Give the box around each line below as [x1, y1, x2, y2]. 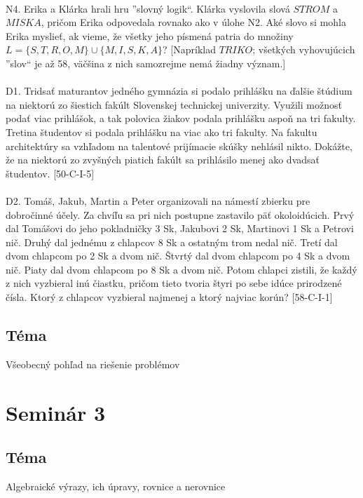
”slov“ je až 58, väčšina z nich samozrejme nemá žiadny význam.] [6, 55, 286, 70]
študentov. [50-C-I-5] [6, 166, 95, 180]
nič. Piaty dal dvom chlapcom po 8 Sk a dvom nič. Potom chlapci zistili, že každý [6, 262, 357, 276]
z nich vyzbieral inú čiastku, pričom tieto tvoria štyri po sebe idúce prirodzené [6, 276, 342, 290]
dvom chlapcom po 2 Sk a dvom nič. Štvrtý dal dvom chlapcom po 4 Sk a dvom [6, 248, 350, 263]
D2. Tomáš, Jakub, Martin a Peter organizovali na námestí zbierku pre [6, 193, 310, 208]
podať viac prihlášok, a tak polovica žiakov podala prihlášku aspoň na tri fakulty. [6, 111, 356, 126]
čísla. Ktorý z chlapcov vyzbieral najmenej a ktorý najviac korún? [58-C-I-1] [6, 290, 333, 304]
